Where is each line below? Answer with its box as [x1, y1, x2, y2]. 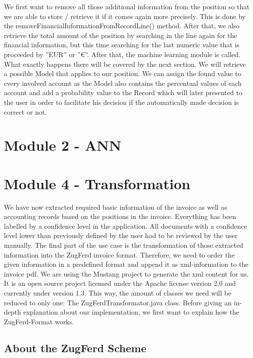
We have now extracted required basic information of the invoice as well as [4, 201, 227, 212]
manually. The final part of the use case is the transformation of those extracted [4, 240, 243, 250]
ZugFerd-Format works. [4, 316, 74, 326]
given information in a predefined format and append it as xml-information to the [4, 259, 249, 269]
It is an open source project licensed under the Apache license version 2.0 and [4, 278, 236, 288]
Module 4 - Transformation [4, 173, 191, 193]
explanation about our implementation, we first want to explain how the [23, 307, 239, 317]
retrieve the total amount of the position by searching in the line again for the [4, 30, 237, 40]
